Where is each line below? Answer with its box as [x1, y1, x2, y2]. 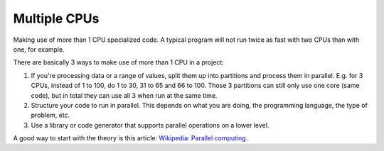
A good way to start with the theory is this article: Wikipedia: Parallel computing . [13, 134, 248, 142]
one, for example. [13, 45, 65, 53]
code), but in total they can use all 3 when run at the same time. [31, 91, 218, 99]
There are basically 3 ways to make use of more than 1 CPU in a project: [13, 58, 224, 67]
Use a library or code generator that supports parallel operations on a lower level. [31, 121, 270, 129]
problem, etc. [31, 111, 70, 120]
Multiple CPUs [13, 11, 100, 26]
